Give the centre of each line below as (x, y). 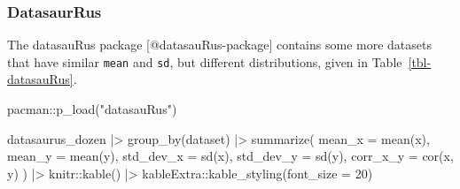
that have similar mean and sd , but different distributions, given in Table (205, 61)
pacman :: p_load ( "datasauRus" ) (92, 109)
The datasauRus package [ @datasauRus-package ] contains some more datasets (219, 45)
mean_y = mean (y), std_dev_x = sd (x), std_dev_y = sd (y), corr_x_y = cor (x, (230, 156)
